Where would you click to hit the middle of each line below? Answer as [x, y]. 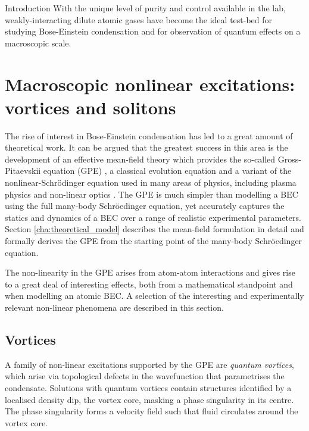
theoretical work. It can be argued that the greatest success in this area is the [146, 147]
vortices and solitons [90, 107]
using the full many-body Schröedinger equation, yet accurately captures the [145, 206]
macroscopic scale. [38, 43]
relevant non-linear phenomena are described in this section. [114, 307]
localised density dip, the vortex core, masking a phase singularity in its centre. [149, 399]
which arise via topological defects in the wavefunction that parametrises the [145, 376]
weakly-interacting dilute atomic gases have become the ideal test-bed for [139, 19]
